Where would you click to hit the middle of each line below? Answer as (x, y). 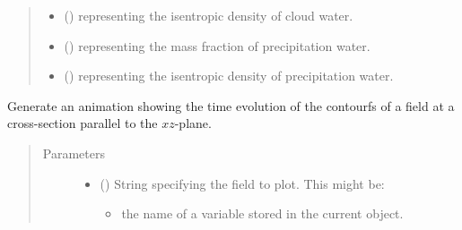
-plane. (193, 123)
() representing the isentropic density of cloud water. (209, 15)
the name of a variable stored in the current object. (262, 213)
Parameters (74, 153)
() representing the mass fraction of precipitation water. (217, 45)
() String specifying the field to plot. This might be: (242, 183)
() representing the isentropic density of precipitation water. (229, 76)
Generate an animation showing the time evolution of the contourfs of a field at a (231, 105)
